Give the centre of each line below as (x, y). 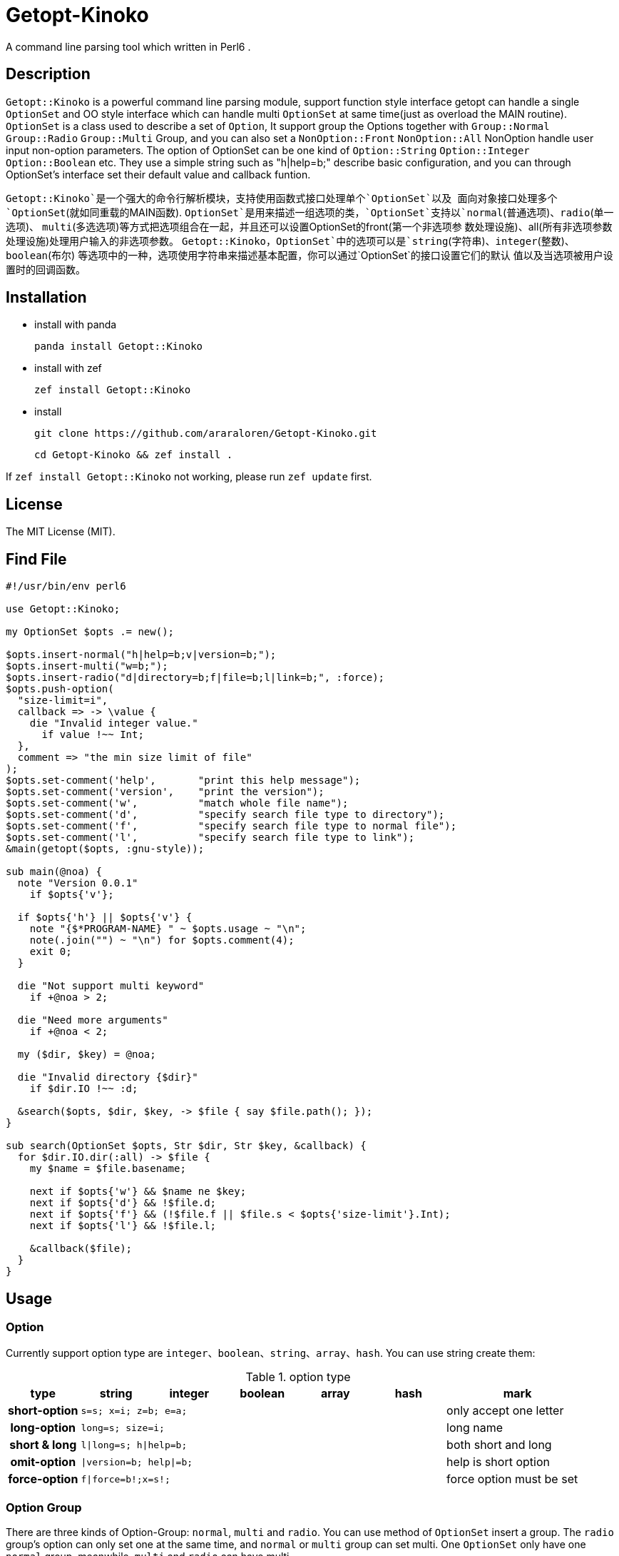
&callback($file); (81, 1249)
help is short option (498, 1462)
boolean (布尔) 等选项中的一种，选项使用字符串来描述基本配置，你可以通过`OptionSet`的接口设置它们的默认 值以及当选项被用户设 (309, 255)
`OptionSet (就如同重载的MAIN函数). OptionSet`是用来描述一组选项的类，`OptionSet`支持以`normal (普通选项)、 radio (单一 (310, 212)
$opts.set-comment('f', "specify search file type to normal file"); (231, 826)
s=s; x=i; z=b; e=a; (134, 1410)
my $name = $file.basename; (108, 1169)
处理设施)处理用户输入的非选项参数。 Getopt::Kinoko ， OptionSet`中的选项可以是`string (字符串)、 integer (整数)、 (290, 241)
